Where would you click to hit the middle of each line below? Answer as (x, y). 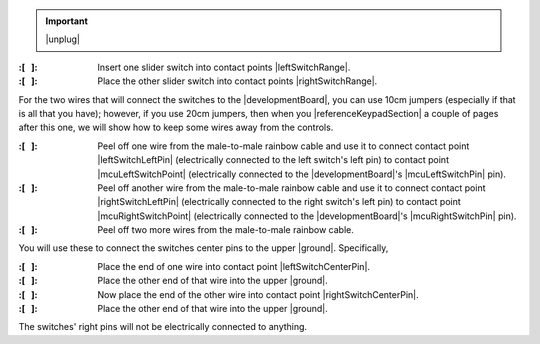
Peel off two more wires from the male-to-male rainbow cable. (225, 230)
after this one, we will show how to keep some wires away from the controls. (176, 127)
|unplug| (62, 39)
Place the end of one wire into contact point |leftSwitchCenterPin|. (233, 266)
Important (67, 21)
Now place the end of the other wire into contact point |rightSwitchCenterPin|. (258, 294)
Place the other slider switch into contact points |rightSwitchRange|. (237, 81)
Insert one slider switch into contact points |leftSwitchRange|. (224, 67)
